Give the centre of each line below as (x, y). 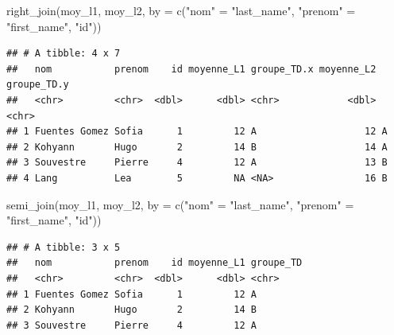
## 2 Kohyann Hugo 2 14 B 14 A (197, 147)
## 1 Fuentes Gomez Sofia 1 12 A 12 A (197, 132)
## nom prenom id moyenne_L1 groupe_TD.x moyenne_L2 (191, 69)
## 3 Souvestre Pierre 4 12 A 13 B (197, 163)
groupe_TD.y (38, 85)
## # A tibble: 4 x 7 (64, 54)
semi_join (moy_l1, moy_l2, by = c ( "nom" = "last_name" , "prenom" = (180, 204)
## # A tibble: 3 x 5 (64, 247)
